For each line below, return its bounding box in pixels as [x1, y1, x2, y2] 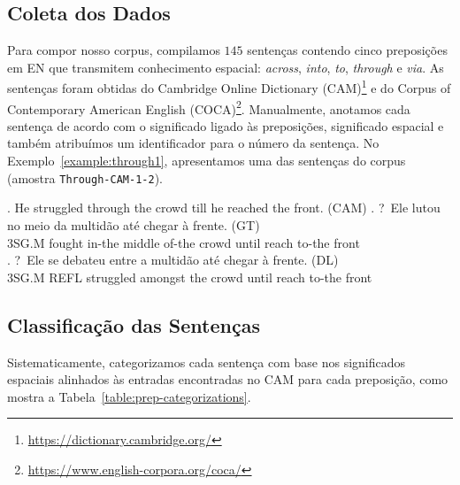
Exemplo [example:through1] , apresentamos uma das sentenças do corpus [7, 151, 406, 170]
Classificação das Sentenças [7, 311, 260, 338]
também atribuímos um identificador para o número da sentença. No [7, 134, 379, 152]
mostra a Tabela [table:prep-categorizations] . [7, 387, 251, 405]
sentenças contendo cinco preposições [247, 41, 448, 59]
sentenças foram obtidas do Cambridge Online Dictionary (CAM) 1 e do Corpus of [7, 76, 451, 97]
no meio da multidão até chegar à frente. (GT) [7, 215, 260, 234]
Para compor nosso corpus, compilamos [7, 41, 220, 59]
